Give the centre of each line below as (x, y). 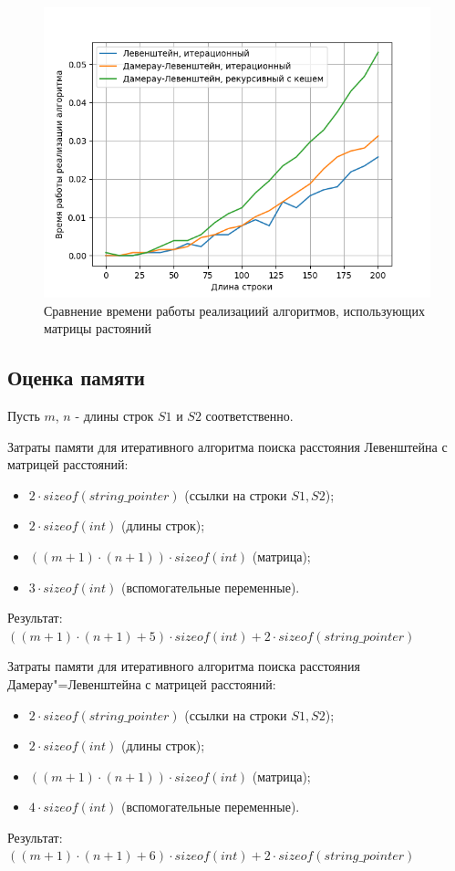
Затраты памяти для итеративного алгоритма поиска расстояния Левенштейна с (227, 446)
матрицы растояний (98, 328)
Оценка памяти (76, 378)
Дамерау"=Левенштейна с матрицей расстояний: (142, 683)
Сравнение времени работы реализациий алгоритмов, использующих (234, 310)
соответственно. (249, 415)
